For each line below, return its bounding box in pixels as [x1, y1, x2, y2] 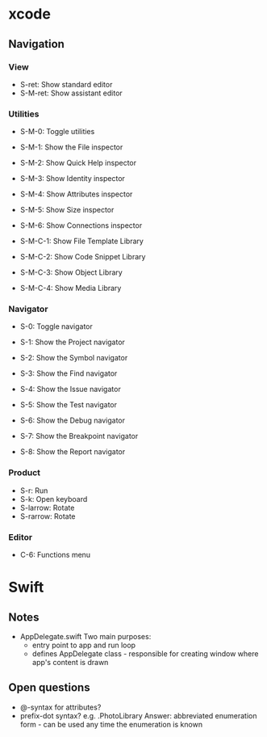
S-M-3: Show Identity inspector [19, 174, 125, 183]
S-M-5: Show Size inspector [19, 205, 115, 215]
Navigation [8, 37, 65, 51]
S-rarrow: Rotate [19, 511, 76, 521]
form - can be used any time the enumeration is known [19, 719, 203, 729]
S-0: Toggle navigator [19, 322, 93, 331]
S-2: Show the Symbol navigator [19, 353, 128, 363]
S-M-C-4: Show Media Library [19, 284, 122, 293]
